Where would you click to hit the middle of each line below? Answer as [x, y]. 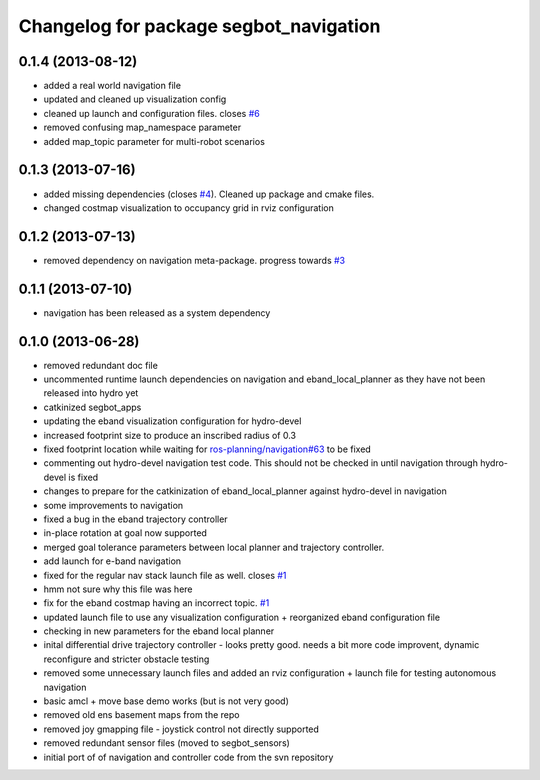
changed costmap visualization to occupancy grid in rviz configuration [188, 207]
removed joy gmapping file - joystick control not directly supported [181, 729]
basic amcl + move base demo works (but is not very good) [166, 701]
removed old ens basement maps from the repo [141, 715]
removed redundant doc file [101, 365]
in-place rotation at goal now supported [125, 533]
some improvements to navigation [113, 505]
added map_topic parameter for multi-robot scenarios [154, 141]
